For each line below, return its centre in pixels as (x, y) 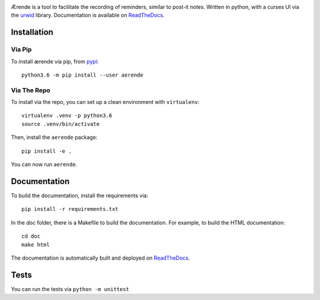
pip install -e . (47, 151)
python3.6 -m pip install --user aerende (82, 75)
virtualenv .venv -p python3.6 (67, 116)
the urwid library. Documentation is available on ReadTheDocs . (88, 15)
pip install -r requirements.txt (70, 209)
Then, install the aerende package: (54, 137)
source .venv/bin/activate (61, 124)
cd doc (31, 236)
